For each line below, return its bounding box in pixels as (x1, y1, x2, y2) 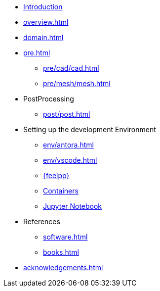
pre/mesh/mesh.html (43, 79, 111, 88)
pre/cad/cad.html (43, 64, 99, 72)
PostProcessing (23, 95, 74, 103)
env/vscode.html (43, 156, 97, 164)
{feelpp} (43, 171, 70, 180)
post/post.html (43, 110, 90, 118)
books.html (43, 248, 79, 256)
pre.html (23, 48, 50, 57)
